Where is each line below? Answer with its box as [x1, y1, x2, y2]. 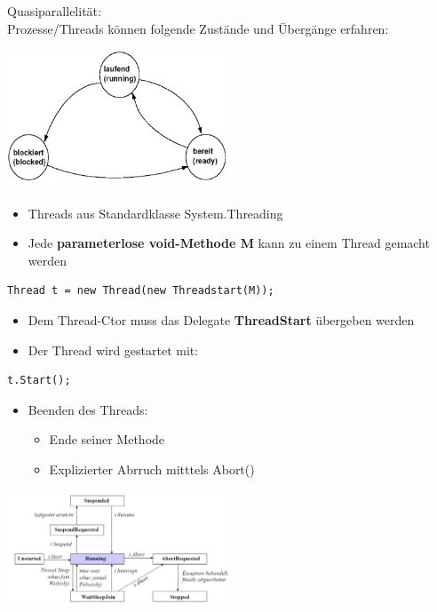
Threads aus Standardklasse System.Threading [28, 203, 283, 222]
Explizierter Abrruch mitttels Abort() [49, 459, 255, 478]
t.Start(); [7, 374, 71, 387]
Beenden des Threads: [28, 400, 148, 418]
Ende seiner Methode [49, 430, 165, 449]
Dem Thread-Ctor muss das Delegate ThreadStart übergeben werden [28, 310, 415, 329]
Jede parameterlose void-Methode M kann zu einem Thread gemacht [28, 234, 430, 252]
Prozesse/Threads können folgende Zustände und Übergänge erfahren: [7, 19, 389, 37]
